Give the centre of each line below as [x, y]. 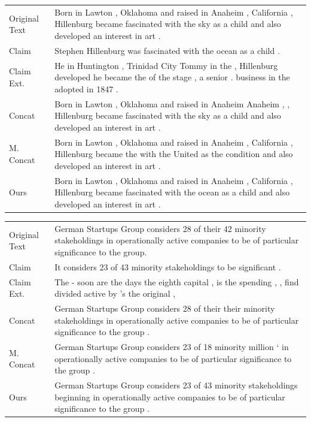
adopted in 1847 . [86, 88]
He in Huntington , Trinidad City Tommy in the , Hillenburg [166, 65]
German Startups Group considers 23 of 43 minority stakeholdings [176, 385]
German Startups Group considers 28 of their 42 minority [160, 228]
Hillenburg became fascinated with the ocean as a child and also [172, 192]
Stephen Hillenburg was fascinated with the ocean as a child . [167, 50]
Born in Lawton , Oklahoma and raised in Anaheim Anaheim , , [172, 103]
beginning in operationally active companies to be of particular [170, 397]
